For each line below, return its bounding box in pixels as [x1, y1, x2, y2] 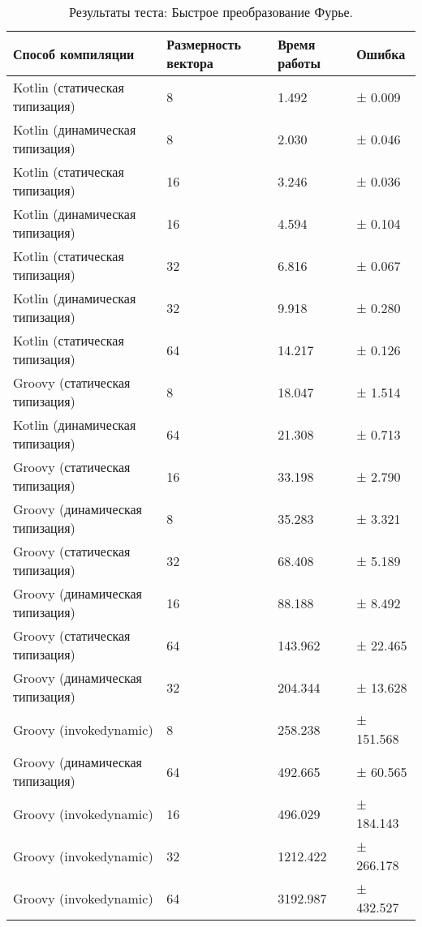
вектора [166, 54, 213, 72]
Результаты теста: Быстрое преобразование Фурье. [68, 2, 353, 21]
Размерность [166, 35, 241, 54]
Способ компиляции [13, 44, 135, 63]
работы [278, 54, 321, 72]
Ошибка [356, 44, 406, 63]
